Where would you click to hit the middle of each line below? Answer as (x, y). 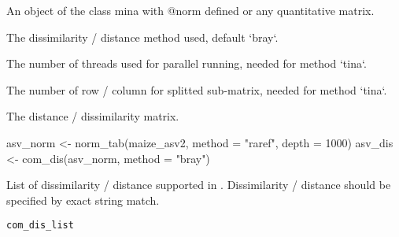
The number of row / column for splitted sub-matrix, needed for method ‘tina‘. (197, 89)
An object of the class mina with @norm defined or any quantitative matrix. (190, 10)
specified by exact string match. (83, 200)
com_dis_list (40, 226)
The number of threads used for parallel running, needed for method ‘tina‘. (187, 63)
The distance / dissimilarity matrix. (93, 116)
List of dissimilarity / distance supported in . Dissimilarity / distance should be (199, 185)
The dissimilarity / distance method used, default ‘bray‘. (142, 37)
